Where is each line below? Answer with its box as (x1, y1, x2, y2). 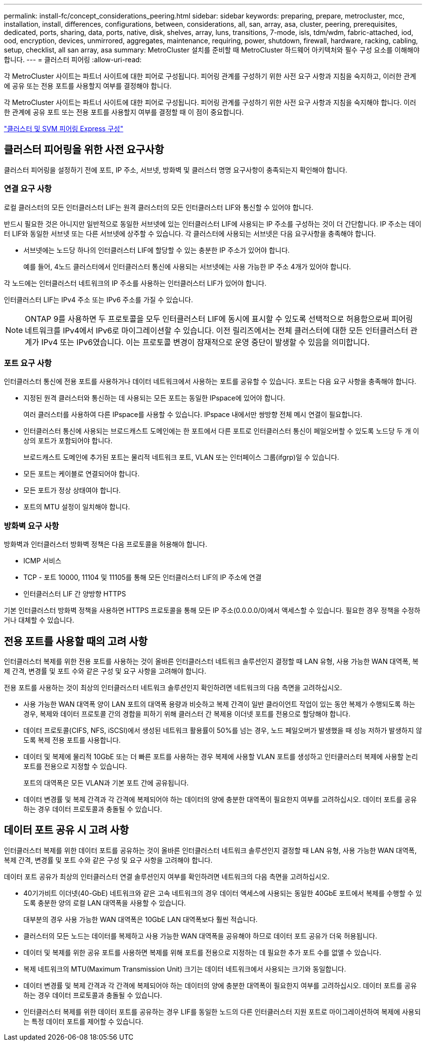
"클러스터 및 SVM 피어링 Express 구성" (4, 124, 124, 133)
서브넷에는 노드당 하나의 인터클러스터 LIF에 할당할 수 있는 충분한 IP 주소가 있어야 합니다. (23, 245, 290, 254)
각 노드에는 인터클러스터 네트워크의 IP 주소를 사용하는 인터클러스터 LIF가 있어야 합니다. (4, 279, 266, 287)
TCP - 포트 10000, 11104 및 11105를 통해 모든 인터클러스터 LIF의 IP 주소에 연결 (23, 573, 262, 582)
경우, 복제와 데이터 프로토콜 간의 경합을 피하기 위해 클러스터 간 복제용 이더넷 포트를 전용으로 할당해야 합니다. (23, 709, 351, 718)
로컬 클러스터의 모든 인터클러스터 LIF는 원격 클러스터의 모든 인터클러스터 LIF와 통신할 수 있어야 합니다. (4, 203, 314, 211)
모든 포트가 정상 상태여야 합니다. (23, 486, 121, 495)
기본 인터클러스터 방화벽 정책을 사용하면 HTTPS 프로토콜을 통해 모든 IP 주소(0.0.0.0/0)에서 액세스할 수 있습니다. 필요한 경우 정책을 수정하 (4, 606, 421, 615)
